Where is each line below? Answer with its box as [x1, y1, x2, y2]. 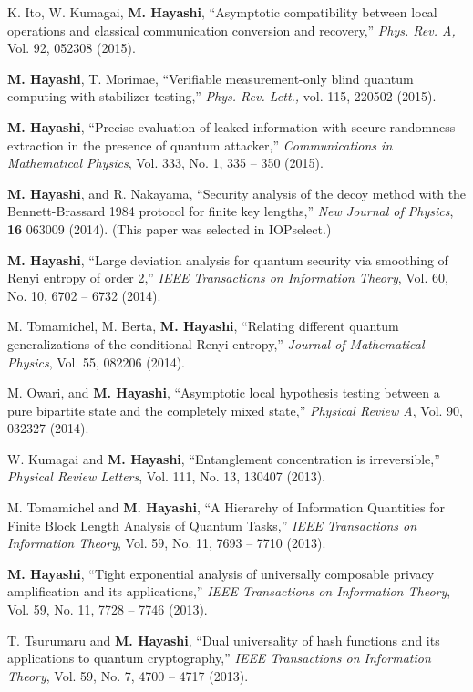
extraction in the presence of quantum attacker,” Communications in [7, 135, 393, 154]
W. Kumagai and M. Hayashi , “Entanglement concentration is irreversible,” [7, 449, 440, 468]
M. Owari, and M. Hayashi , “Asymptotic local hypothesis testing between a [7, 383, 440, 402]
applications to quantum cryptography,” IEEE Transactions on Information [7, 648, 431, 667]
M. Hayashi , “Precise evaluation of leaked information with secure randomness [7, 117, 456, 136]
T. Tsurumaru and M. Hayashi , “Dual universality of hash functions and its [7, 630, 440, 649]
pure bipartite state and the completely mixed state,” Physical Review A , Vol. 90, [7, 400, 463, 419]
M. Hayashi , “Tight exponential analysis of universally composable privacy [7, 563, 435, 583]
